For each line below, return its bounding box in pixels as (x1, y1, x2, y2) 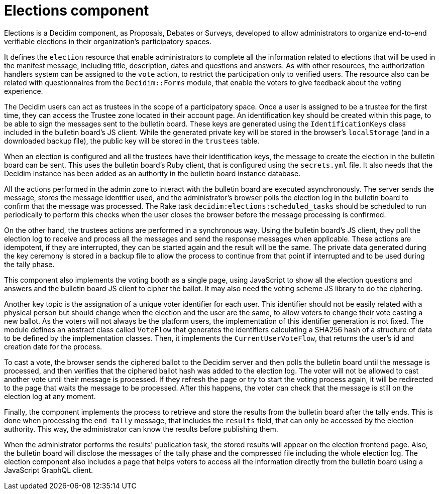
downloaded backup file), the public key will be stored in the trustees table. (4, 136, 260, 145)
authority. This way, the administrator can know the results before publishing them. (4, 424, 278, 433)
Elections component (4, 2, 149, 19)
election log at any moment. (4, 392, 96, 401)
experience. (4, 86, 43, 95)
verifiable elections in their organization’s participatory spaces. (4, 37, 212, 46)
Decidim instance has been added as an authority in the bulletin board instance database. (4, 169, 301, 178)
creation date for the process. (4, 342, 102, 351)
